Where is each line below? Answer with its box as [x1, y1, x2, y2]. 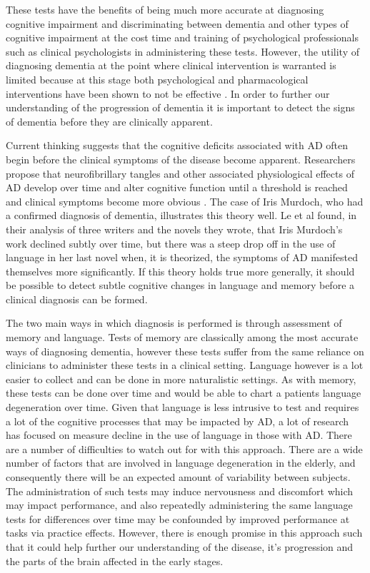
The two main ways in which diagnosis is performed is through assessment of [6, 315, 342, 330]
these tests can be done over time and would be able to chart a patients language [6, 385, 361, 400]
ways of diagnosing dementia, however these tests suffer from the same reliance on [6, 343, 364, 358]
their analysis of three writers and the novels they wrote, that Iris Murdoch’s [6, 221, 343, 236]
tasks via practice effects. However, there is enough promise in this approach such [6, 525, 363, 540]
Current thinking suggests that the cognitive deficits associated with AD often [6, 138, 349, 153]
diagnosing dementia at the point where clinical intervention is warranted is [6, 58, 336, 73]
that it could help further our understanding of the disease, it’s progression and [6, 539, 354, 554]
